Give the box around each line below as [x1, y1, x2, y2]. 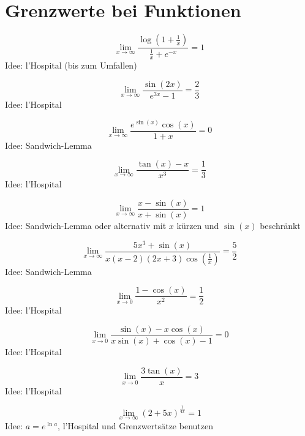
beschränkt [260, 219, 301, 232]
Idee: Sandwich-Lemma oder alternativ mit [5, 219, 167, 232]
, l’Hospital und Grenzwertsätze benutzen [58, 419, 213, 432]
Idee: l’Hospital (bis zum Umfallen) [5, 59, 137, 72]
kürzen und [176, 219, 219, 232]
